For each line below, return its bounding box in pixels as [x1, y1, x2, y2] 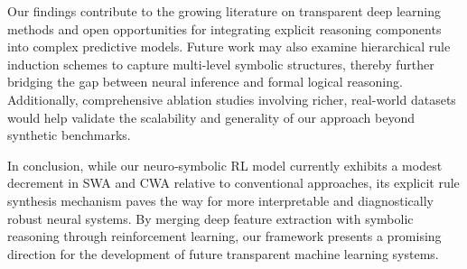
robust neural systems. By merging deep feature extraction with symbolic [7, 209, 414, 227]
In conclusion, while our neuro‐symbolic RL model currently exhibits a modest [7, 155, 443, 174]
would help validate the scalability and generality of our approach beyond [7, 107, 415, 126]
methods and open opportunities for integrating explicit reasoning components [7, 19, 442, 38]
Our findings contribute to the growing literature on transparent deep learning [7, 2, 442, 20]
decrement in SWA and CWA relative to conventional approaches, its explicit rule [7, 173, 460, 192]
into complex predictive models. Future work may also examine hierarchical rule [7, 37, 451, 56]
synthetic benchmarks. [7, 125, 131, 144]
